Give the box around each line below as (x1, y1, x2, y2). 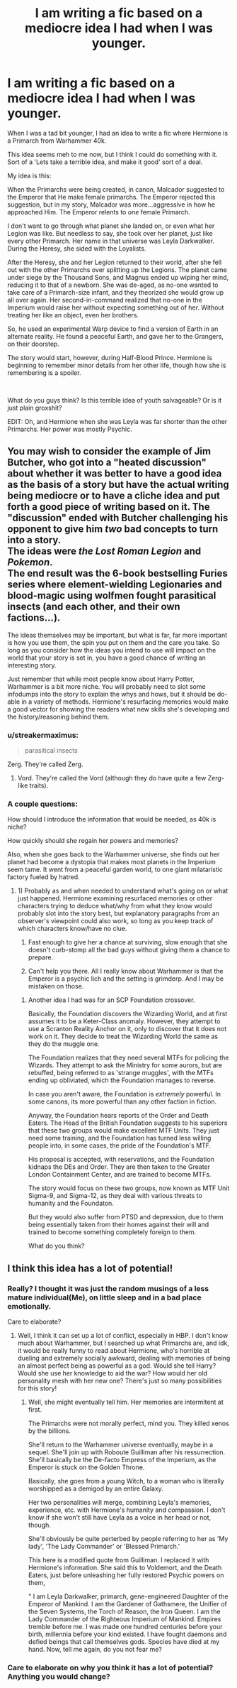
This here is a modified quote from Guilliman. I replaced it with (28, 1556, 209, 1564)
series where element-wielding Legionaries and (7, 579, 222, 591)
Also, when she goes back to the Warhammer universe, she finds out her (7, 850, 220, 859)
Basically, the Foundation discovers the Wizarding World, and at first (28, 1010, 228, 1018)
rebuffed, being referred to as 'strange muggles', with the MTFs (28, 1069, 214, 1077)
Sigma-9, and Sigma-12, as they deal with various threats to (28, 1192, 203, 1200)
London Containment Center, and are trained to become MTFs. (28, 1170, 212, 1179)
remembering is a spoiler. (7, 368, 81, 377)
